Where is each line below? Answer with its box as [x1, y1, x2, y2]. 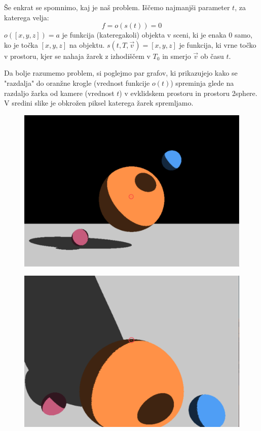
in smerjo [162, 50, 191, 61]
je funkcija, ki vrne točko [179, 39, 256, 50]
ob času [200, 50, 224, 61]
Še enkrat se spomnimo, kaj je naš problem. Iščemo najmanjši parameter [4, 2, 230, 12]
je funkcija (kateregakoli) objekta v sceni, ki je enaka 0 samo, [62, 29, 252, 40]
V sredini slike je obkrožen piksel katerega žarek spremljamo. [4, 97, 194, 108]
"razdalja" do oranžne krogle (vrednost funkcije [4, 77, 150, 88]
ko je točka [4, 39, 38, 50]
